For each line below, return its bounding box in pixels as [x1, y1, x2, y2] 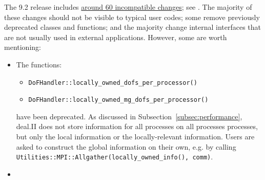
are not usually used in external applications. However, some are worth [4, 31, 227, 42]
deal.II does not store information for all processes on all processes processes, [16, 121, 258, 132]
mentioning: [4, 42, 41, 52]
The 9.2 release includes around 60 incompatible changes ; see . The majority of [4, 2, 252, 12]
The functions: [16, 59, 62, 69]
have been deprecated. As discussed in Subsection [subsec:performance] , [16, 111, 242, 121]
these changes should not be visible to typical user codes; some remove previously [4, 11, 260, 22]
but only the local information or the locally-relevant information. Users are [16, 131, 255, 142]
